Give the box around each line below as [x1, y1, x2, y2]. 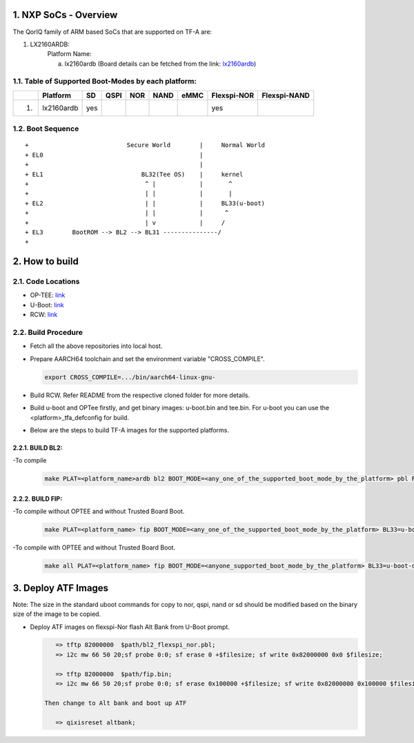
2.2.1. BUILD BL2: [12, 443, 63, 452]
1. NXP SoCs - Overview [12, 9, 118, 21]
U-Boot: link [30, 300, 65, 309]
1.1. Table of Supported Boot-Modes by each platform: [12, 77, 197, 86]
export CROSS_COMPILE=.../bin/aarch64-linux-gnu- [44, 373, 216, 381]
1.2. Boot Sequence [12, 124, 79, 134]
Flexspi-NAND [262, 90, 310, 100]
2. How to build [12, 255, 79, 267]
